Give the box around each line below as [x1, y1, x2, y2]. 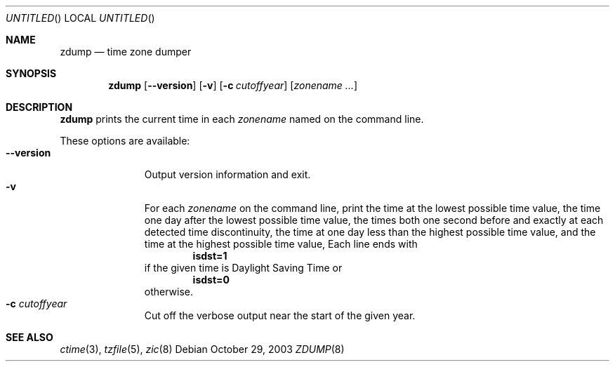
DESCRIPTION [6, 101, 73, 113]
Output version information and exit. [144, 168, 311, 180]
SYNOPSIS [6, 67, 57, 79]
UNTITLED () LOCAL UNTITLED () [6, 12, 155, 24]
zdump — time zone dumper [60, 46, 192, 58]
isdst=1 [192, 250, 227, 262]
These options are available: [60, 135, 190, 147]
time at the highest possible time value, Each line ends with [144, 238, 418, 250]
